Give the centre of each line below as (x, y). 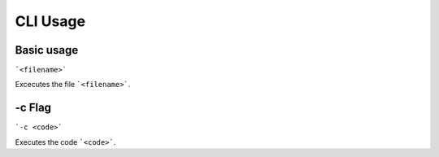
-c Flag (33, 108)
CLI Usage (50, 21)
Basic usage (47, 50)
